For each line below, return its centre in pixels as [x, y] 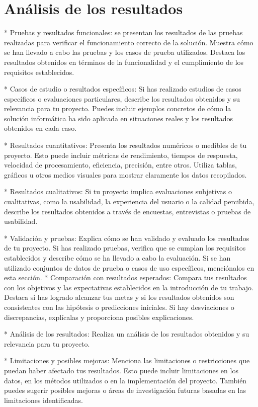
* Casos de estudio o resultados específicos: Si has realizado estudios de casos [123, 89]
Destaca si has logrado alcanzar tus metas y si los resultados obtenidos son [119, 297]
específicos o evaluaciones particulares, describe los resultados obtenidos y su [122, 98]
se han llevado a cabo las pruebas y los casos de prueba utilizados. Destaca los [125, 52]
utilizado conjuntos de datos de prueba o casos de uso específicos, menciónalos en [129, 267]
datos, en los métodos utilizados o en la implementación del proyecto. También [125, 380]
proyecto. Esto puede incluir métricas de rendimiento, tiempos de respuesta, [121, 155]
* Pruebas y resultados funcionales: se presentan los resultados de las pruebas [123, 32]
